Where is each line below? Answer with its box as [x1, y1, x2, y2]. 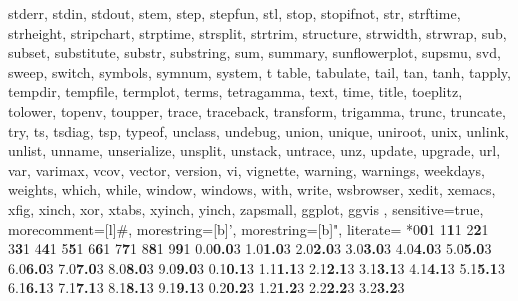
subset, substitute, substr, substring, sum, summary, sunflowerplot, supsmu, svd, [8, 42, 501, 63]
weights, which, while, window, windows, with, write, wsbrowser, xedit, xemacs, [8, 179, 496, 200]
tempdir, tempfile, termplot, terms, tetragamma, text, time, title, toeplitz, [8, 81, 463, 102]
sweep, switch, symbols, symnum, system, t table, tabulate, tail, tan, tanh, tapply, [8, 61, 511, 82]
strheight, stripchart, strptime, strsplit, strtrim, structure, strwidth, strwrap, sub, [8, 22, 507, 43]
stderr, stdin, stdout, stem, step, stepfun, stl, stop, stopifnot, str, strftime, [8, 3, 461, 23]
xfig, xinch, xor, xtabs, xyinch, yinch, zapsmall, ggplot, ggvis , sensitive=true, [8, 198, 484, 219]
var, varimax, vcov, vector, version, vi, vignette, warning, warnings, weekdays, [8, 159, 485, 180]
